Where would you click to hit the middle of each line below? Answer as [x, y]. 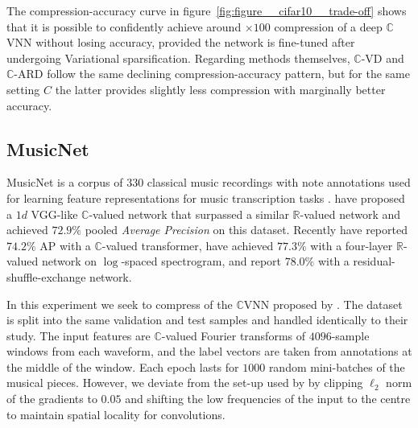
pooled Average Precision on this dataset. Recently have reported [246, 230]
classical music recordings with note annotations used [279, 182]
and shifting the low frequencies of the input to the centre [268, 399]
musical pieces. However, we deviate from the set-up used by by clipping [185, 383]
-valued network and [350, 214]
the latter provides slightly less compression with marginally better [220, 89]
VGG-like [54, 214]
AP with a [65, 245]
